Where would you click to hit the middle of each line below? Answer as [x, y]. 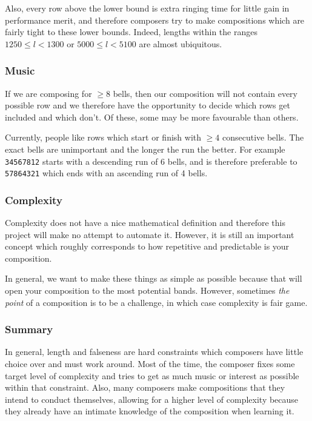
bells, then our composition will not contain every [205, 93]
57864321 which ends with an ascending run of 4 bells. [106, 173]
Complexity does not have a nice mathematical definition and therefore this [145, 223]
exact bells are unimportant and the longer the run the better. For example [145, 149]
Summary [29, 329]
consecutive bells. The [263, 137]
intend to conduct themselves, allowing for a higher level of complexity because [152, 399]
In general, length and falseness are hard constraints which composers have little [154, 352]
